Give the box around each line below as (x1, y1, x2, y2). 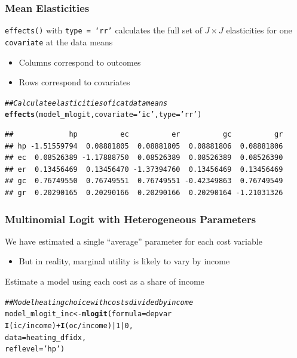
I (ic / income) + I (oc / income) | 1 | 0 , (5, 321, 133, 330)
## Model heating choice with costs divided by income (5, 298, 194, 307)
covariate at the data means (5, 35, 113, 48)
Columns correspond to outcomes (19, 55, 141, 68)
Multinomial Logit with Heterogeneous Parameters (5, 211, 256, 226)
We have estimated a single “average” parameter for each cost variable (5, 234, 262, 247)
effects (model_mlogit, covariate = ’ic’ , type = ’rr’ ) (5, 110, 202, 119)
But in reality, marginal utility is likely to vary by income (19, 255, 230, 267)
